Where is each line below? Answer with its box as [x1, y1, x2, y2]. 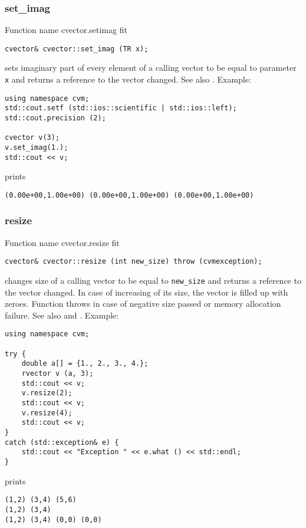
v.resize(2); [21, 389, 73, 398]
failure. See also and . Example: [5, 309, 119, 321]
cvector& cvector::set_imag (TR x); [5, 44, 149, 53]
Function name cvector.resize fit [5, 236, 120, 248]
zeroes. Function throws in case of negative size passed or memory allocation [5, 297, 281, 310]
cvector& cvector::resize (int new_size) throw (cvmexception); [5, 257, 262, 266]
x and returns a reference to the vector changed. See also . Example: [5, 73, 251, 86]
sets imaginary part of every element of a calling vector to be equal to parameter [5, 61, 297, 74]
